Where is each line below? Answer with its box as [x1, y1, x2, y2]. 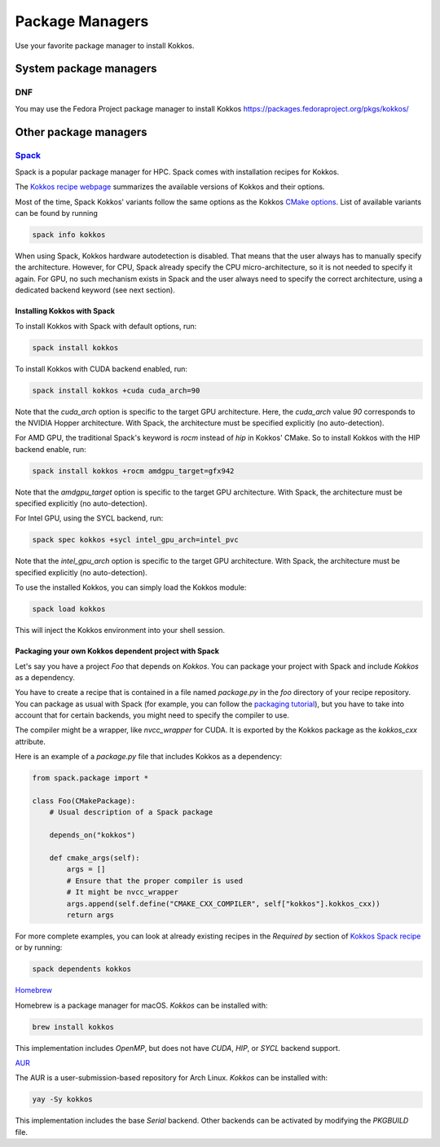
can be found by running [15, 209, 98, 218]
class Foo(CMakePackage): [32, 797, 136, 806]
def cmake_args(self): [49, 853, 140, 863]
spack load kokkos [32, 604, 106, 614]
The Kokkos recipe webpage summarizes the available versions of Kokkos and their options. [15, 182, 325, 191]
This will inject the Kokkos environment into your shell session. [15, 626, 226, 635]
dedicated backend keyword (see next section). [15, 285, 175, 295]
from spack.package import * [32, 774, 149, 783]
